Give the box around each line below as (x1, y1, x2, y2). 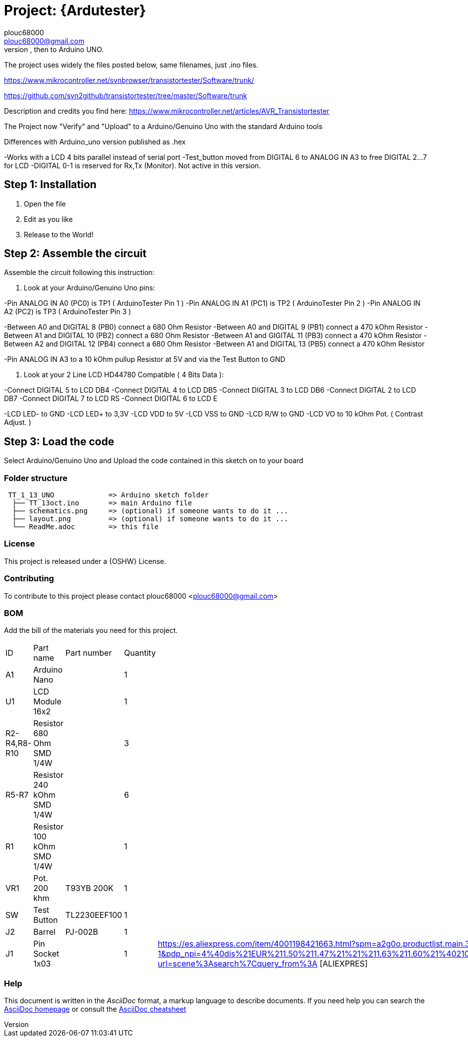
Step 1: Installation (4, 178, 97, 191)
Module (33, 696, 61, 707)
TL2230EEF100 (65, 910, 122, 920)
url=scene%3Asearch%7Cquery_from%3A (158, 959, 318, 969)
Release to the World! (24, 230, 94, 239)
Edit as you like (24, 214, 73, 223)
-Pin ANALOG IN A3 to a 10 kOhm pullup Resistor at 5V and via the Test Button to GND (4, 355, 286, 364)
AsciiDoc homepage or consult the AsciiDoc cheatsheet (4, 1005, 186, 1014)
